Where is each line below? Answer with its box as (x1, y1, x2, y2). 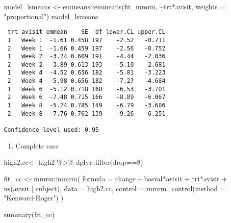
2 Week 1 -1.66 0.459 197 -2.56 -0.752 (7, 45, 166, 52)
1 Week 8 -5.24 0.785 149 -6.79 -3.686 (7, 102, 166, 109)
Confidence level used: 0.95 (4, 126, 99, 134)
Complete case (15, 140, 59, 150)
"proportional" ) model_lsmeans (4, 11, 98, 21)
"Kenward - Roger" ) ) (4, 193, 64, 203)
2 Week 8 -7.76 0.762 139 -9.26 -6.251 (7, 110, 166, 117)
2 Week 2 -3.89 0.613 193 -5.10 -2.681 (7, 61, 166, 68)
